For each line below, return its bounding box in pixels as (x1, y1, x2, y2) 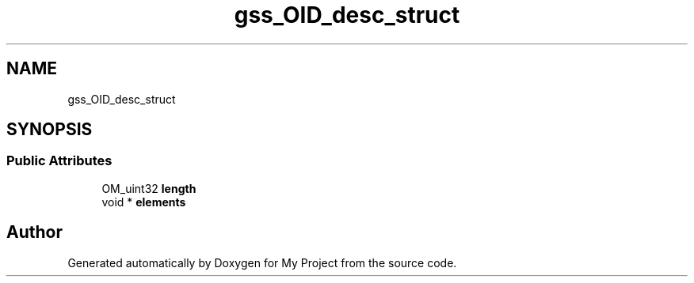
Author (6, 222, 63, 243)
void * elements (101, 194, 186, 209)
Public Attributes (6, 153, 112, 169)
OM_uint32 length (101, 181, 196, 195)
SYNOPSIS (6, 119, 93, 140)
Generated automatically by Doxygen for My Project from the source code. (67, 255, 457, 270)
